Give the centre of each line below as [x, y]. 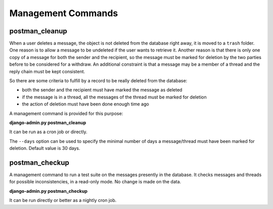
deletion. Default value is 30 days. [45, 148]
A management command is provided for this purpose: [66, 113]
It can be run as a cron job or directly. [49, 132]
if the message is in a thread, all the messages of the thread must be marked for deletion [114, 97]
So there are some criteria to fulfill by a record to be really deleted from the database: [98, 81]
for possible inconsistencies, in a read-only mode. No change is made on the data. [95, 182]
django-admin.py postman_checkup [49, 191]
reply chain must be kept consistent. [47, 71]
